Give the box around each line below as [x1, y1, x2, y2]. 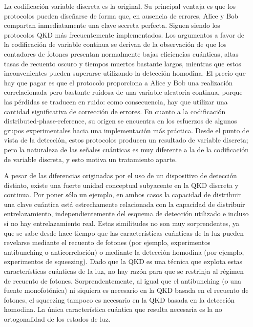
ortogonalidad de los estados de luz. [4, 314, 111, 324]
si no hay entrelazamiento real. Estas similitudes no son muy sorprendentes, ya [4, 218, 239, 228]
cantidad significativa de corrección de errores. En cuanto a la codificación [4, 106, 226, 116]
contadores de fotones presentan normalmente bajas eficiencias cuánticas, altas [4, 48, 239, 59]
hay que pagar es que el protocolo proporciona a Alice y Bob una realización [4, 77, 233, 87]
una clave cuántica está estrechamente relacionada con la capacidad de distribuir [4, 199, 245, 209]
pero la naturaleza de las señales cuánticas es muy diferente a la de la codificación [4, 144, 249, 154]
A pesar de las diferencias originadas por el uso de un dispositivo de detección [4, 170, 237, 181]
